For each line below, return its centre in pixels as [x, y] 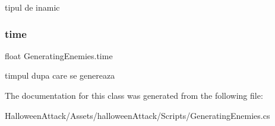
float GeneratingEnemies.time [59, 55]
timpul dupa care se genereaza [60, 75]
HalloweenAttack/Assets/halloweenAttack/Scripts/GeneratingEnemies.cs [137, 115]
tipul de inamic [32, 7]
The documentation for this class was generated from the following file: [134, 95]
